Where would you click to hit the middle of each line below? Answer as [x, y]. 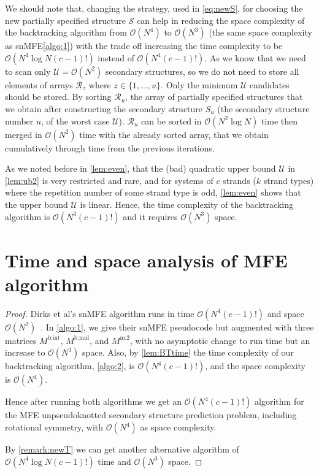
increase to [25, 352]
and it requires [150, 216]
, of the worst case [75, 120]
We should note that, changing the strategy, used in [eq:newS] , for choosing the [154, 8]
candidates [270, 84]
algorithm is [28, 216]
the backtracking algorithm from [66, 32]
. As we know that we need [255, 57]
